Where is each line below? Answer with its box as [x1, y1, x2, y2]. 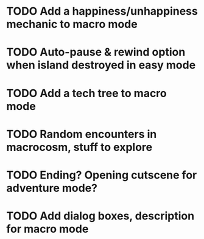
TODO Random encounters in [6, 127, 157, 141]
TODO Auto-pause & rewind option [6, 45, 186, 59]
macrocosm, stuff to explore [6, 140, 153, 154]
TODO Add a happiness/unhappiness [6, 4, 198, 18]
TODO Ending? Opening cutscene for [6, 168, 197, 182]
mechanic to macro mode [6, 17, 138, 31]
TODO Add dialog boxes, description [6, 209, 195, 223]
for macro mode [6, 222, 89, 236]
